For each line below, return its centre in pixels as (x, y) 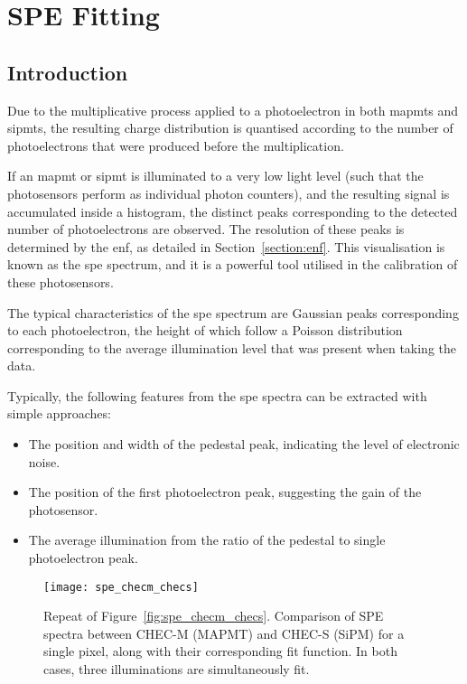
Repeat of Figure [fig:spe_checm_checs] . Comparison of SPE (214, 616)
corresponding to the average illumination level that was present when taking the (232, 347)
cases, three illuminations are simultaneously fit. (177, 669)
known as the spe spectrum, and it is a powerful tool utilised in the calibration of (233, 264)
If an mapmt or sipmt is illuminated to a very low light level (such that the (215, 176)
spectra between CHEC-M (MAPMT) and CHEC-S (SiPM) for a (224, 633)
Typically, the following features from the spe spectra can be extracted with (217, 395)
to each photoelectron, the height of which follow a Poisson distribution (205, 330)
